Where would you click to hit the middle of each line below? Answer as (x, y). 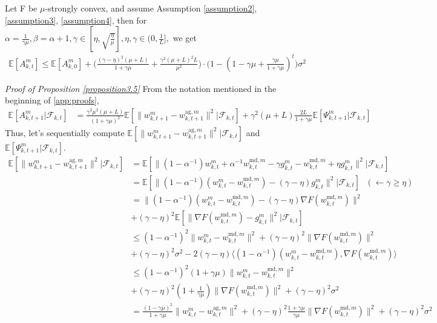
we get (185, 38)
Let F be (21, 8)
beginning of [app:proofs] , (52, 100)
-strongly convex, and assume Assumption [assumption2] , (151, 8)
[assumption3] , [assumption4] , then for (76, 20)
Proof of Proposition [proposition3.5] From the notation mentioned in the (141, 88)
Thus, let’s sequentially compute (65, 132)
